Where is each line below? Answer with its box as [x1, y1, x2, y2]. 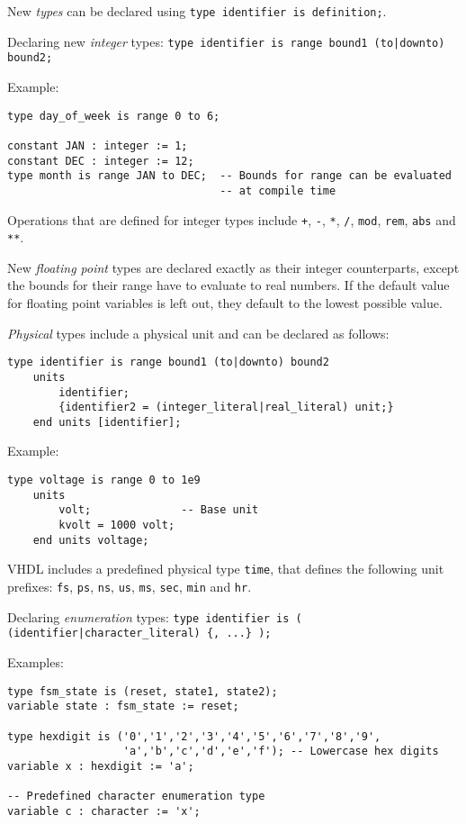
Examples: [7, 652, 64, 671]
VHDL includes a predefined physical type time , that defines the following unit [7, 559, 444, 578]
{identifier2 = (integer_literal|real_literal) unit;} [58, 401, 394, 414]
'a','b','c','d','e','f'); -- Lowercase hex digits [122, 745, 439, 758]
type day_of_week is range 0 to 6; [7, 109, 220, 122]
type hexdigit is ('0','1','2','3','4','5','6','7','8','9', [7, 729, 381, 743]
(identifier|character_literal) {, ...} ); [7, 627, 272, 640]
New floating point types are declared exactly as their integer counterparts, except [7, 258, 460, 276]
